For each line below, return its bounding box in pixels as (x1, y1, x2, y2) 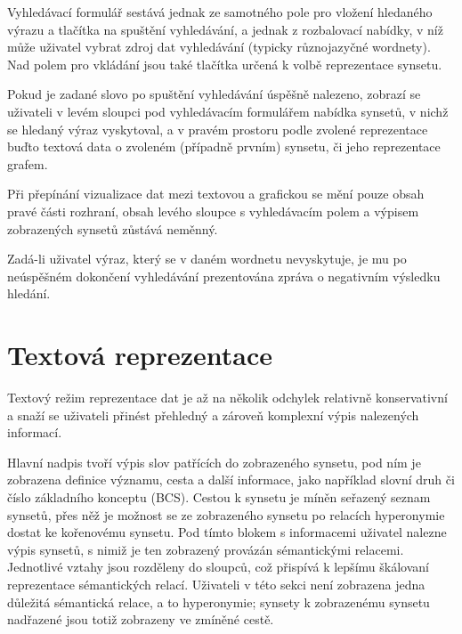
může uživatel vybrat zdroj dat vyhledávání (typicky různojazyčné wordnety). (7, 37, 431, 56)
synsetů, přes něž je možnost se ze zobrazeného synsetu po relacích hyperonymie (7, 505, 445, 524)
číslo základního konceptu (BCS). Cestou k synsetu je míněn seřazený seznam (7, 488, 431, 506)
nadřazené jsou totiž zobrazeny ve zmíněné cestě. (7, 610, 274, 629)
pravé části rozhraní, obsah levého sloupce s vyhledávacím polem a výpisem (7, 201, 419, 220)
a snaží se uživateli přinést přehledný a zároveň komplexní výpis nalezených (7, 405, 419, 424)
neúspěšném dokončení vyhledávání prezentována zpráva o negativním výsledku (7, 266, 441, 285)
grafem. (7, 154, 48, 173)
